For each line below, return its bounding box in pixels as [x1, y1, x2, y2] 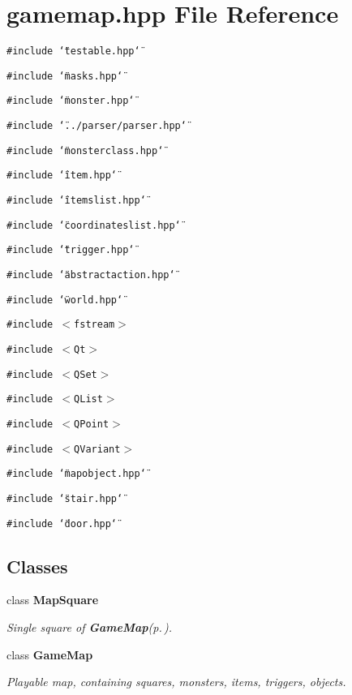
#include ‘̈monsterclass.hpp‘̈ [6, 144, 164, 157]
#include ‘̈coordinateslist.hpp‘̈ [6, 219, 181, 231]
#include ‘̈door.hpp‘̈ [6, 517, 118, 530]
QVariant [74, 443, 121, 455]
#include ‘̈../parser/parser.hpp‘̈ [6, 120, 187, 132]
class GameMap [6, 646, 93, 663]
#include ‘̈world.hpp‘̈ [6, 294, 123, 306]
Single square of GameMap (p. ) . [6, 619, 173, 636]
